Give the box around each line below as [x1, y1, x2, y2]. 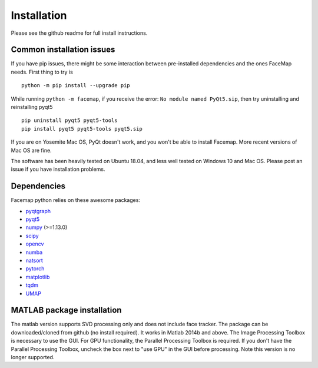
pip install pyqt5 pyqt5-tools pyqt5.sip [21, 125, 143, 132]
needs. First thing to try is [11, 68, 73, 75]
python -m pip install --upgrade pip [21, 82, 131, 89]
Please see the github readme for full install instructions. [11, 29, 148, 37]
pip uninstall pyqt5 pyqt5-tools [21, 117, 118, 124]
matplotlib [25, 273, 50, 280]
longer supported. [11, 354, 55, 361]
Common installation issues [11, 45, 115, 55]
